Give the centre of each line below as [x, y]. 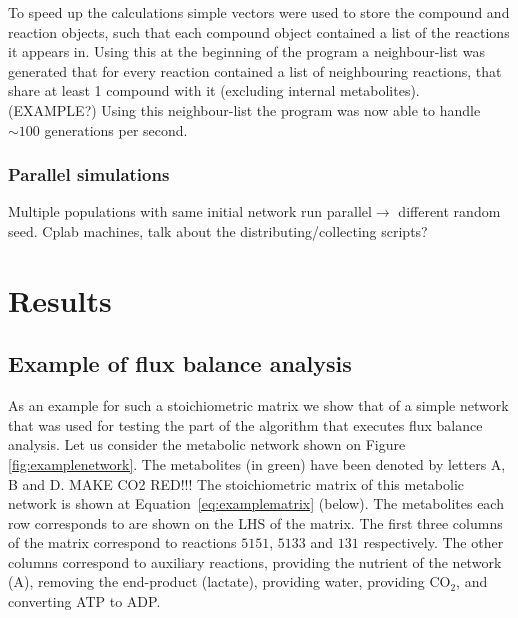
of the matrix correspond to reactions [122, 542]
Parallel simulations [89, 174]
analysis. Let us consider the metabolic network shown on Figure [207, 444]
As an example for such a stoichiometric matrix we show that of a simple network [258, 405]
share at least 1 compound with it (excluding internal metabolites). [214, 90]
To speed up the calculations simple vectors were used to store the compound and [259, 12]
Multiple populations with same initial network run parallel [190, 211]
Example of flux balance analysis [180, 363]
